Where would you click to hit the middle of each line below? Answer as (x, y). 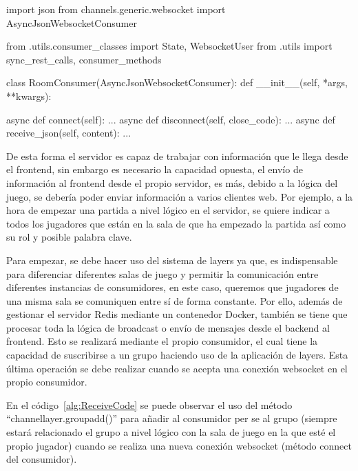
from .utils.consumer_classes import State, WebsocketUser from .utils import (169, 46)
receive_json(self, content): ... (69, 133)
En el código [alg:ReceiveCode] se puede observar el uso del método (149, 404)
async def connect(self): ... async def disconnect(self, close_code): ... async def (171, 119)
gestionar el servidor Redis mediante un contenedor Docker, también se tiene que (177, 314)
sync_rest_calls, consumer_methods (84, 59)
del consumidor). (42, 459)
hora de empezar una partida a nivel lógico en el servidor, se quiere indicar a (168, 210)
